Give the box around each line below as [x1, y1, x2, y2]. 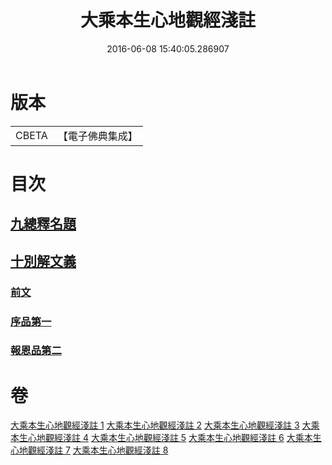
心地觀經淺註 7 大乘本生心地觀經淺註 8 [10, 444, 169, 456]
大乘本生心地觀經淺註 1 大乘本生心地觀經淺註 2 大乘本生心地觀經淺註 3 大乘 [10, 419, 320, 431]
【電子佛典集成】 [57, 129, 138, 143]
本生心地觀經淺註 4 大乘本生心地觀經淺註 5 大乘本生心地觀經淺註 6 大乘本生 [10, 432, 322, 444]
